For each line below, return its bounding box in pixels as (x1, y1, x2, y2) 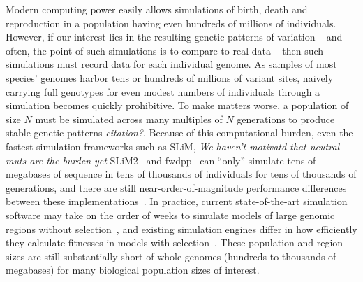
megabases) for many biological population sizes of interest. (6, 262, 260, 277)
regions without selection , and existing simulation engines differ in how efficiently (6, 221, 357, 236)
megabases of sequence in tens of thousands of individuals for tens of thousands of (6, 167, 357, 181)
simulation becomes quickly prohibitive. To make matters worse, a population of (6, 98, 349, 113)
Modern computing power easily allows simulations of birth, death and (6, 2, 308, 16)
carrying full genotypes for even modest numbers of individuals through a (6, 84, 320, 99)
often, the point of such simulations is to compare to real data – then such (6, 43, 324, 57)
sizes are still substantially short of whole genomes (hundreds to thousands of (6, 248, 336, 263)
